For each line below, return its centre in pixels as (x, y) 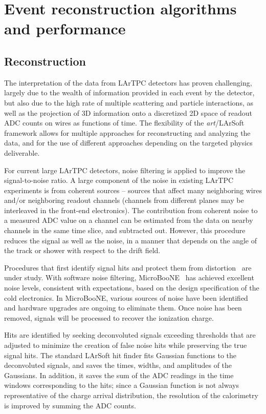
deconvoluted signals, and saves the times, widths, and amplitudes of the (118, 365)
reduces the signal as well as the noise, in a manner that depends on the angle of (131, 240)
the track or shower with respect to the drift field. (82, 250)
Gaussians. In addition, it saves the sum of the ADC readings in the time (119, 375)
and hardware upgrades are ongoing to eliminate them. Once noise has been (123, 308)
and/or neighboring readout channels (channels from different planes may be (124, 200)
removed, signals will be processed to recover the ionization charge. (109, 317)
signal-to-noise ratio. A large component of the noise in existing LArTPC (119, 180)
